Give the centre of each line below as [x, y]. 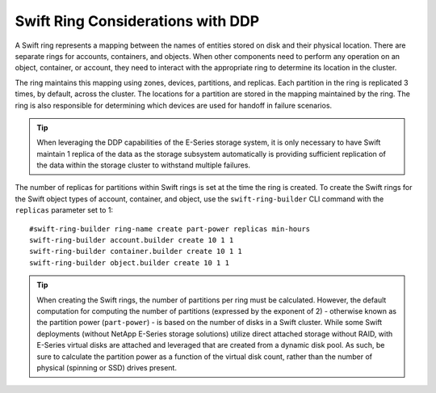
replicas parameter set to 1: [64, 210]
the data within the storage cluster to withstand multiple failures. [143, 165]
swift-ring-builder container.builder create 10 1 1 [136, 251]
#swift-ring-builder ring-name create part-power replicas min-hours [170, 229]
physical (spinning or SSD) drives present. [107, 367]
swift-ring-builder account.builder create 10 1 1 [132, 240]
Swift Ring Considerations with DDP [137, 21]
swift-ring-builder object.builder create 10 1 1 [130, 262]
